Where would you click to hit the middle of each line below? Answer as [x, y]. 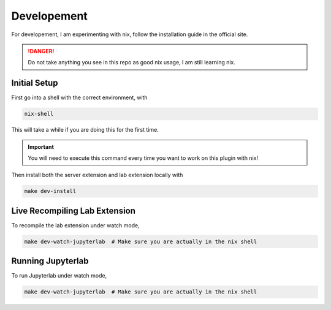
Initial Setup [35, 83]
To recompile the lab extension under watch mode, [76, 225]
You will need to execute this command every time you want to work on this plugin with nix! [143, 158]
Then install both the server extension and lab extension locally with [97, 175]
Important [41, 146]
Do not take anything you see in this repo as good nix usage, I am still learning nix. [132, 62]
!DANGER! [41, 51]
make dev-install [50, 191]
